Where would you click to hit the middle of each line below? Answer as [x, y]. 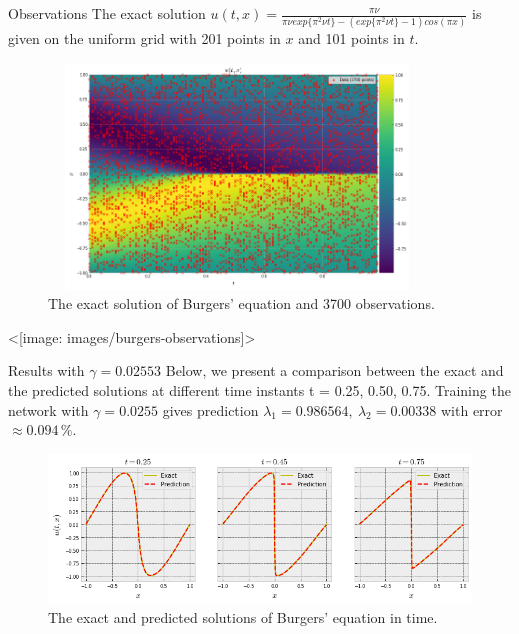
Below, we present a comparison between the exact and [334, 370]
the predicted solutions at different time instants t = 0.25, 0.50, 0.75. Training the [259, 390]
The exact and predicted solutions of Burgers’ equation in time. [243, 616]
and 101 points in [351, 38]
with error [472, 409]
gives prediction [210, 409]
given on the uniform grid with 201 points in [144, 38]
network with [48, 409]
